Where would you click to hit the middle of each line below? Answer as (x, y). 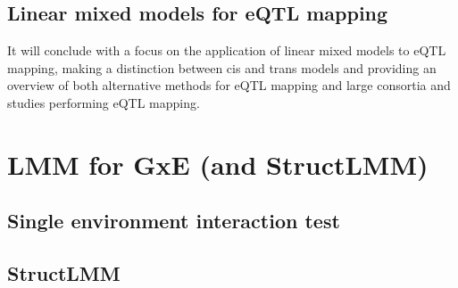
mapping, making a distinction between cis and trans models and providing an (222, 67)
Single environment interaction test (174, 221)
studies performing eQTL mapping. (104, 102)
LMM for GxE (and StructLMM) (218, 164)
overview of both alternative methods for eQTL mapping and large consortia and (229, 85)
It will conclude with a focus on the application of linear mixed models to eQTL (227, 50)
